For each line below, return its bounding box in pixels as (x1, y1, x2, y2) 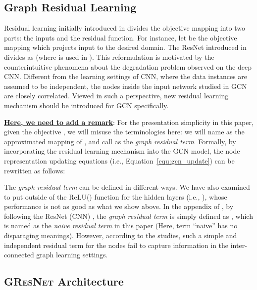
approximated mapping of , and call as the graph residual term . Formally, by (4, 136, 236, 146)
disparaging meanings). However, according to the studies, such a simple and (4, 230, 237, 241)
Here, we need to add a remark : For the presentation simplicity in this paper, (4, 117, 254, 127)
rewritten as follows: (4, 165, 65, 175)
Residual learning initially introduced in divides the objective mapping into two (4, 23, 245, 33)
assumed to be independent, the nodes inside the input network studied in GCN (4, 81, 247, 91)
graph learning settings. (36, 249, 108, 260)
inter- (230, 240, 247, 250)
